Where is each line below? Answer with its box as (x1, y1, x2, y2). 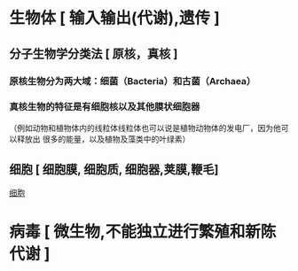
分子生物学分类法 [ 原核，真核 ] (9, 46, 178, 61)
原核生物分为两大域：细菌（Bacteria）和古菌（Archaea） (9, 74, 256, 87)
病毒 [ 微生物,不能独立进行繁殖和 (9, 221, 246, 242)
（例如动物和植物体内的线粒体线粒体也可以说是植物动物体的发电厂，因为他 (9, 122, 281, 133)
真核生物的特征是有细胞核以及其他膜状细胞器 (9, 101, 200, 113)
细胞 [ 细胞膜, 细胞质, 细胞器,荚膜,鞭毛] (9, 162, 219, 177)
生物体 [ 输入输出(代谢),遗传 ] (9, 8, 220, 28)
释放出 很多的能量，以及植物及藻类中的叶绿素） (16, 134, 191, 144)
